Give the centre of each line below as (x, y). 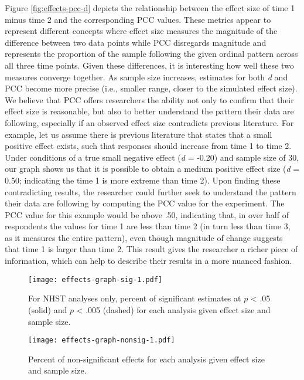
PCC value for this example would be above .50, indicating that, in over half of (147, 214)
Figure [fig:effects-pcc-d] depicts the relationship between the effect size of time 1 (150, 8)
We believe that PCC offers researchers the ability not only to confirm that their (149, 99)
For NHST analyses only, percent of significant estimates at (135, 298)
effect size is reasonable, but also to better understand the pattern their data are (149, 111)
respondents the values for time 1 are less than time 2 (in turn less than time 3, (148, 226)
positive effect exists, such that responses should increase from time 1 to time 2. (148, 146)
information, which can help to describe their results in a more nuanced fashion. (148, 261)
